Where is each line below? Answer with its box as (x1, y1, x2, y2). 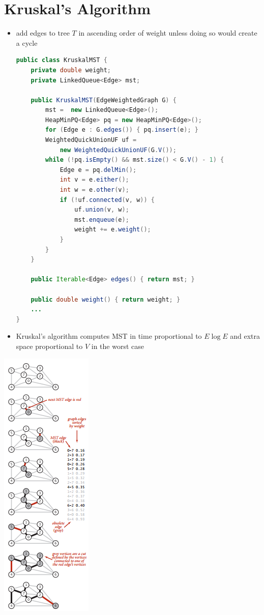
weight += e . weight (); (74, 226, 151, 233)
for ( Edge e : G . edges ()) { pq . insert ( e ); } (45, 126, 198, 134)
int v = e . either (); (60, 176, 129, 184)
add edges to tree (16, 27, 70, 38)
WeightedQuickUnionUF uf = (45, 136, 137, 144)
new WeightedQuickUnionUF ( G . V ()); (60, 146, 177, 154)
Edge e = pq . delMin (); (60, 166, 137, 173)
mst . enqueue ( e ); (74, 216, 129, 223)
